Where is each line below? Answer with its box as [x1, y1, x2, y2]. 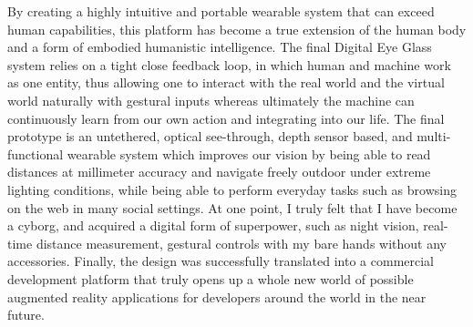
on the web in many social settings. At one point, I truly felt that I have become [7, 198, 458, 217]
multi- [416, 127, 451, 146]
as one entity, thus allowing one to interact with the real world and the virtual [7, 73, 445, 92]
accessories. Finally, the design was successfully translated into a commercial [7, 251, 435, 271]
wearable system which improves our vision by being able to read [67, 144, 431, 163]
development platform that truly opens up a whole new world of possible [7, 269, 414, 288]
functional [7, 144, 64, 163]
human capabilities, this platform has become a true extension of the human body [7, 19, 467, 38]
